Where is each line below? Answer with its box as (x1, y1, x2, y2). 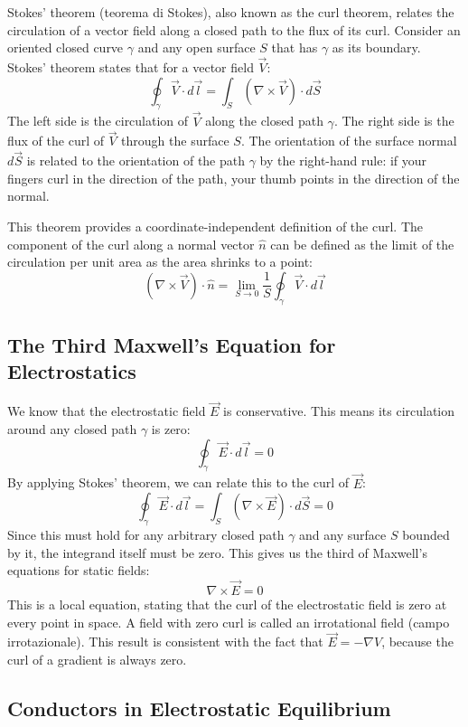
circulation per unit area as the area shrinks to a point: (7, 252, 314, 271)
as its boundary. (332, 38, 421, 57)
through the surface (121, 131, 229, 150)
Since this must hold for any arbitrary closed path (7, 525, 285, 543)
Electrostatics (7, 357, 136, 385)
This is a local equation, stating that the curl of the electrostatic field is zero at (7, 595, 447, 613)
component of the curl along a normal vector (7, 234, 255, 253)
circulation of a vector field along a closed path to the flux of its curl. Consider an (7, 20, 461, 39)
